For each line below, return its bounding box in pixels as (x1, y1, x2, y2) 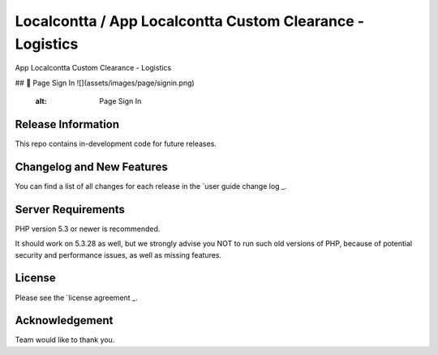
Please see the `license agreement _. (15, 293, 138, 302)
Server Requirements (15, 203, 126, 216)
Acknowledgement (15, 314, 114, 327)
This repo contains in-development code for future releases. (15, 139, 217, 149)
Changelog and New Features (15, 160, 168, 173)
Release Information (15, 118, 120, 131)
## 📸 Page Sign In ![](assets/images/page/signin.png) (15, 78, 195, 88)
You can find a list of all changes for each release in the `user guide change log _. (15, 181, 287, 190)
